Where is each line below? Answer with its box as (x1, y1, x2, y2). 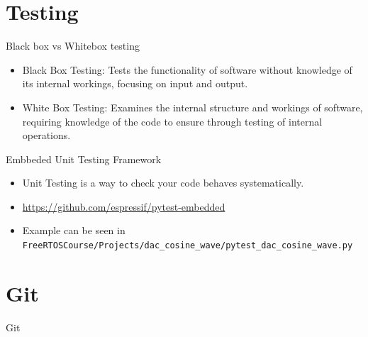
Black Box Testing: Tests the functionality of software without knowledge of (22, 62, 352, 77)
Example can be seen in (22, 223, 126, 238)
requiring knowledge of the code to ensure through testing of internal (22, 114, 323, 128)
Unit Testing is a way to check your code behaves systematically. (22, 175, 304, 190)
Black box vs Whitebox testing (6, 38, 140, 53)
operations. (22, 128, 71, 143)
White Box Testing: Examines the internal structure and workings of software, (22, 99, 363, 114)
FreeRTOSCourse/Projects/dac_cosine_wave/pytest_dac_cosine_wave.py (22, 241, 353, 251)
